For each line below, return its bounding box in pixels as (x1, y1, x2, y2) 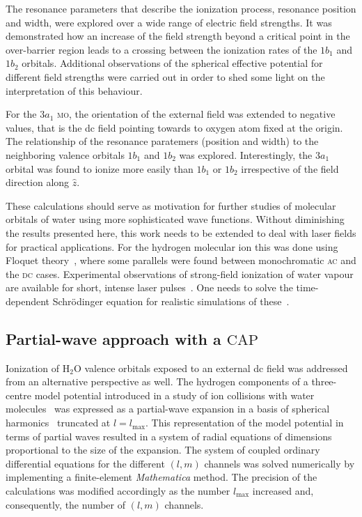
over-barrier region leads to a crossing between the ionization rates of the (6, 42, 317, 56)
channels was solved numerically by (204, 456, 355, 470)
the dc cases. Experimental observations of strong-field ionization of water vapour (6, 266, 354, 281)
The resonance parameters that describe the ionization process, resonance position (6, 1, 356, 15)
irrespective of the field (241, 161, 339, 176)
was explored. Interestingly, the (179, 147, 313, 162)
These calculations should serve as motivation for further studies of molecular (6, 198, 336, 213)
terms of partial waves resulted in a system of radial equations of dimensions (6, 429, 332, 443)
